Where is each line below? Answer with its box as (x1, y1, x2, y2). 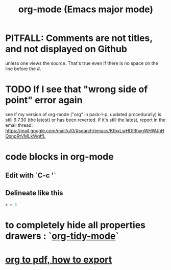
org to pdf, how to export (5, 254, 112, 265)
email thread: (5, 122, 33, 128)
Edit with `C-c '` (5, 171, 56, 180)
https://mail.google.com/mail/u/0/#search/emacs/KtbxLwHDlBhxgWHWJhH (5, 127, 165, 133)
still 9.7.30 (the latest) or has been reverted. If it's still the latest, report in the (5, 117, 166, 123)
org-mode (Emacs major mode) (18, 4, 154, 15)
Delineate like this (5, 188, 63, 197)
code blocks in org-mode (5, 151, 114, 163)
